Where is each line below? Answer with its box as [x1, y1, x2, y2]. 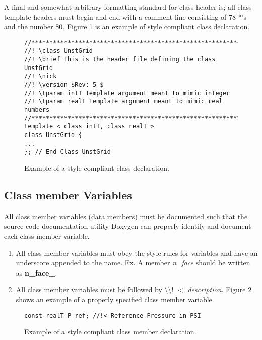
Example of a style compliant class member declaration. [24, 326, 196, 337]
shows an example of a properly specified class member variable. [16, 294, 214, 304]
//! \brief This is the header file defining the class [24, 56, 216, 63]
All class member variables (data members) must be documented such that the [4, 211, 248, 221]
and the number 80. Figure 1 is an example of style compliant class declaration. [4, 21, 250, 32]
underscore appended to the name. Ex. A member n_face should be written [16, 257, 250, 268]
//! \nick [24, 73, 57, 80]
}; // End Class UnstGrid [24, 148, 111, 156]
